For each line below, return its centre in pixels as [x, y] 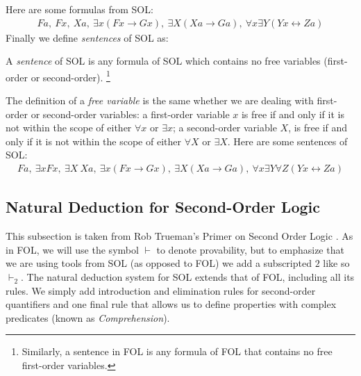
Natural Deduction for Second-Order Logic [163, 207]
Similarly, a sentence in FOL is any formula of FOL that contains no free [177, 351]
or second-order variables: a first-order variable [130, 114]
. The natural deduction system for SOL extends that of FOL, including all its [188, 277]
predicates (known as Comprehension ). [88, 317]
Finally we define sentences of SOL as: [87, 37]
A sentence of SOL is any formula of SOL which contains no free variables [163, 61]
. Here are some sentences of [287, 141]
